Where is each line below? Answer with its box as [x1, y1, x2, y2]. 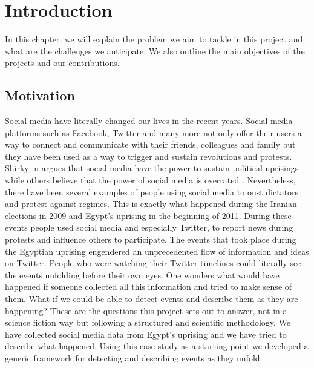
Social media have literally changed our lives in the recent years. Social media [5, 114, 293, 127]
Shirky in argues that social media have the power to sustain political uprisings [5, 162, 299, 174]
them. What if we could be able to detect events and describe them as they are [5, 292, 298, 305]
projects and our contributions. [5, 56, 120, 69]
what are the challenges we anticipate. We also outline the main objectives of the [5, 44, 305, 57]
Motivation [5, 86, 75, 105]
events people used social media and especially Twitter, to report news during [5, 221, 293, 234]
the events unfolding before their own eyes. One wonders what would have [5, 268, 280, 281]
